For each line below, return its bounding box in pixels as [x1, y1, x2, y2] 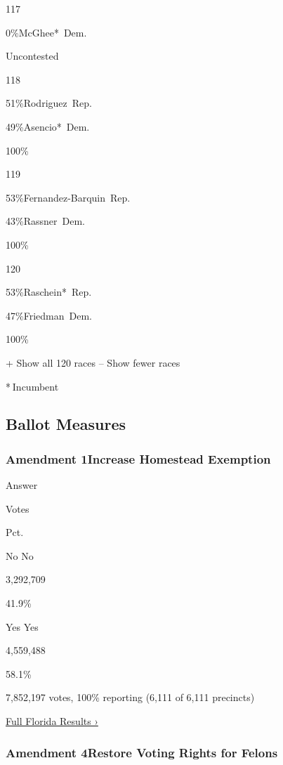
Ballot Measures [6, 413, 126, 435]
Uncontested [6, 48, 59, 63]
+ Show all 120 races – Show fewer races [6, 355, 180, 370]
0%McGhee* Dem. [6, 25, 87, 39]
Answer [6, 478, 38, 492]
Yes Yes [6, 619, 39, 634]
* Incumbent [6, 379, 59, 393]
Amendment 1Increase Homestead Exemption [6, 450, 271, 467]
